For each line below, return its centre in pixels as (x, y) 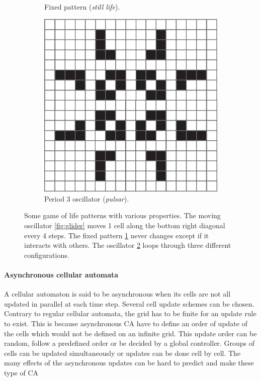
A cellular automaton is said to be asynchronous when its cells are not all (117, 294)
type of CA (21, 372)
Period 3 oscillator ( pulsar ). (87, 198)
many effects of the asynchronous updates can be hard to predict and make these (129, 363)
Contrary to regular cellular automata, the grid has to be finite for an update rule (130, 313)
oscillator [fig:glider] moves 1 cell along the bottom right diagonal (125, 225)
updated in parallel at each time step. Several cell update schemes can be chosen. (129, 303)
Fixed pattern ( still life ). (82, 7)
